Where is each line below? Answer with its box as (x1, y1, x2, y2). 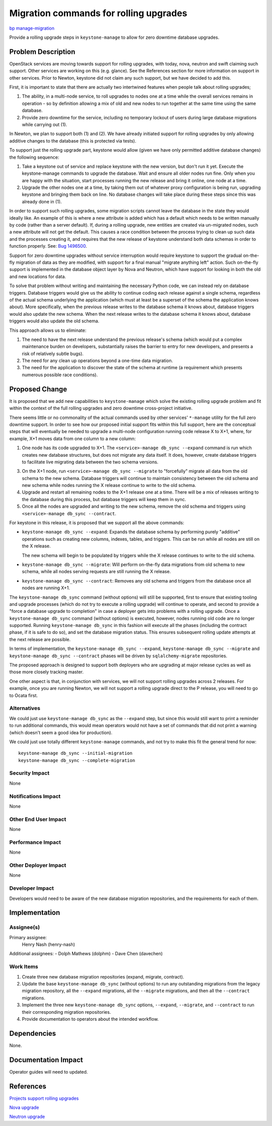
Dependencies (9, 1029, 56, 1037)
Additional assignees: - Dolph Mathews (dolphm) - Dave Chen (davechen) (9, 951, 163, 957)
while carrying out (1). (22, 121, 67, 127)
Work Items (9, 963, 38, 970)
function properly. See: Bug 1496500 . (9, 243, 88, 249)
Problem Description (9, 47, 76, 56)
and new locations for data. (9, 273, 66, 279)
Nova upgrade (9, 1104, 39, 1110)
